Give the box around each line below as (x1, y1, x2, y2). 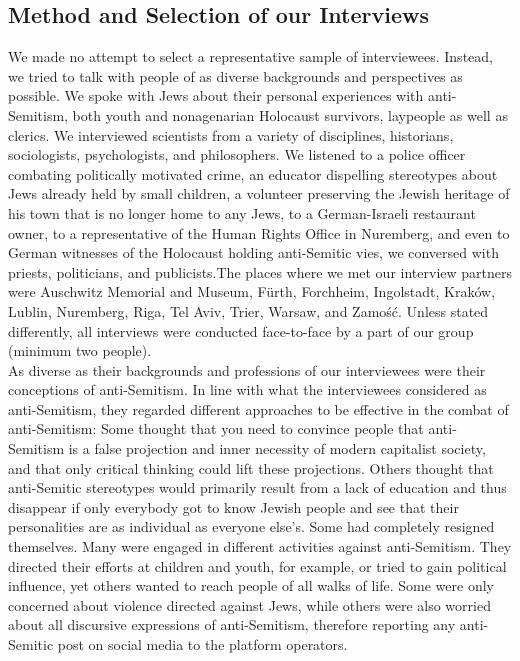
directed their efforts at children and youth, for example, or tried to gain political (8, 555, 507, 576)
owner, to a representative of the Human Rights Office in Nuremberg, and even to (8, 222, 510, 243)
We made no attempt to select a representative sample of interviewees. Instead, (8, 46, 493, 67)
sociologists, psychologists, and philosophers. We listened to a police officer (8, 144, 466, 165)
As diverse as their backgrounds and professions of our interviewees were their (8, 359, 486, 380)
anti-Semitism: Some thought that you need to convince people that (8, 418, 424, 439)
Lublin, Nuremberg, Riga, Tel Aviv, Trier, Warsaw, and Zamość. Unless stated (8, 300, 489, 321)
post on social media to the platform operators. (57, 634, 348, 655)
